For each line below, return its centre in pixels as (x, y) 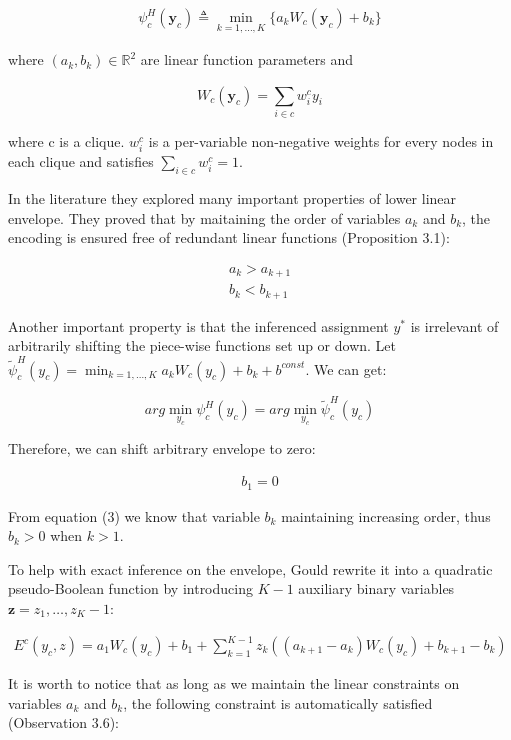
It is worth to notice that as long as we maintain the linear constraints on (234, 683)
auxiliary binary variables (376, 588)
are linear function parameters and (246, 59)
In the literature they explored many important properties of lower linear (232, 197)
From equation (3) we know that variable (134, 515)
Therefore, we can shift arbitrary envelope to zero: (162, 448)
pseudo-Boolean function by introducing (130, 588)
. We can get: (346, 368)
